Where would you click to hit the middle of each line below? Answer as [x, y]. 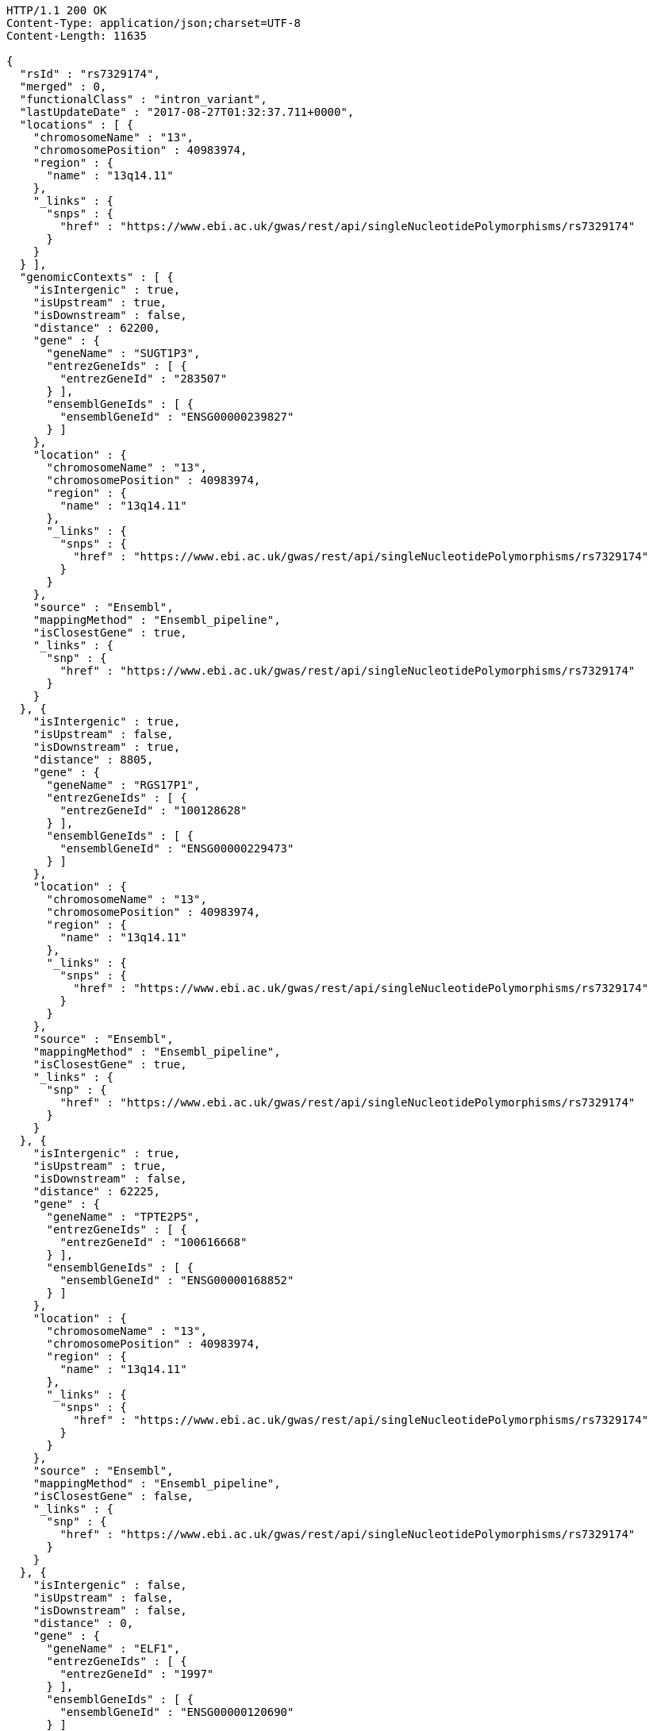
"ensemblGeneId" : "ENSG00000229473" [177, 848]
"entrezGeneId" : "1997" [137, 1674]
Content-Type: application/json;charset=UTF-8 [154, 23]
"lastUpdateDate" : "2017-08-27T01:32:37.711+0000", [187, 112]
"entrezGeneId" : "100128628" [154, 810]
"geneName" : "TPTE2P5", [123, 1217]
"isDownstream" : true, [107, 747]
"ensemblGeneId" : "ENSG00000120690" [177, 1712]
